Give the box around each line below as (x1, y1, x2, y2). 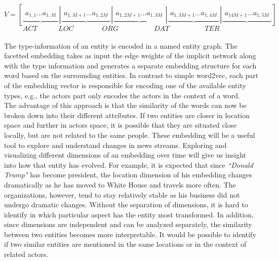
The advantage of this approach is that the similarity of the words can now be (4, 100, 247, 110)
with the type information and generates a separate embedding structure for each (4, 60, 257, 70)
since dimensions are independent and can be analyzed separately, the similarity (4, 219, 252, 230)
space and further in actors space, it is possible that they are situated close (4, 120, 237, 130)
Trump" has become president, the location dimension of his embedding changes (4, 169, 252, 180)
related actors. (4, 249, 49, 259)
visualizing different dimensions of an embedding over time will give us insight (4, 150, 247, 160)
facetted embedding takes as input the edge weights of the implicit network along (4, 50, 256, 61)
